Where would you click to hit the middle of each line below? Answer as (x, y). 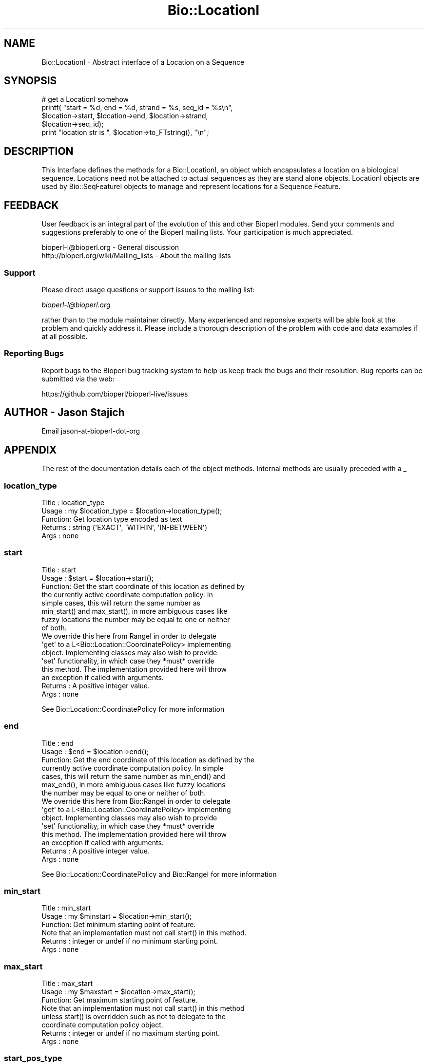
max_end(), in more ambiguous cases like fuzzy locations (134, 784)
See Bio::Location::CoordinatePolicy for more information (133, 709)
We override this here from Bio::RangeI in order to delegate (136, 801)
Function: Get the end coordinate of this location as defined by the (148, 759)
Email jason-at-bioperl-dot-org (91, 431)
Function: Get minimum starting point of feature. (119, 925)
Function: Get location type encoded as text (112, 519)
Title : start (59, 569)
